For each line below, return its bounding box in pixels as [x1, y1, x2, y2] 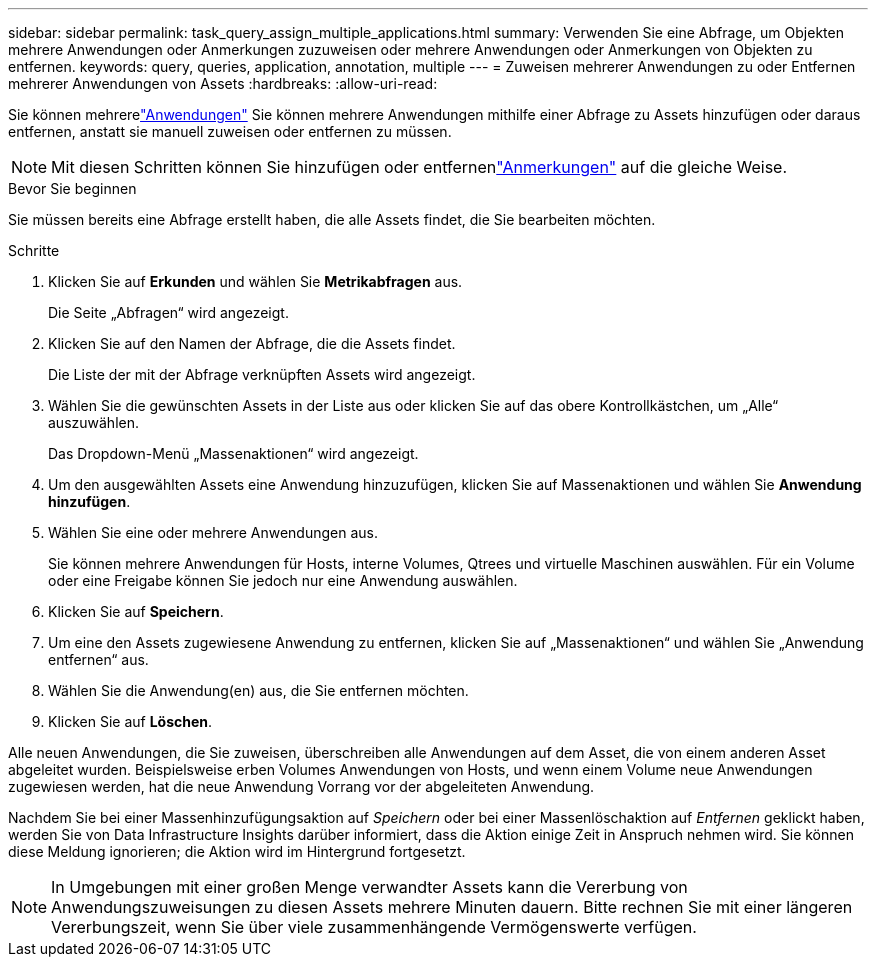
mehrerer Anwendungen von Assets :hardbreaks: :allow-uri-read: [8, 75, 438, 92]
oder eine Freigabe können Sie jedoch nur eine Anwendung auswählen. [48, 572, 518, 589]
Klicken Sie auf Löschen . [48, 713, 213, 730]
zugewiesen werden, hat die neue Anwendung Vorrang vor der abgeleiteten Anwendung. [8, 778, 595, 795]
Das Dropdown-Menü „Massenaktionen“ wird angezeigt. [48, 445, 419, 462]
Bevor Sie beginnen [8, 180, 137, 197]
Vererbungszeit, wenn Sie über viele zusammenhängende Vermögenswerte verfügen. [51, 917, 697, 937]
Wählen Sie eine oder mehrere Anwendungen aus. [48, 524, 378, 541]
